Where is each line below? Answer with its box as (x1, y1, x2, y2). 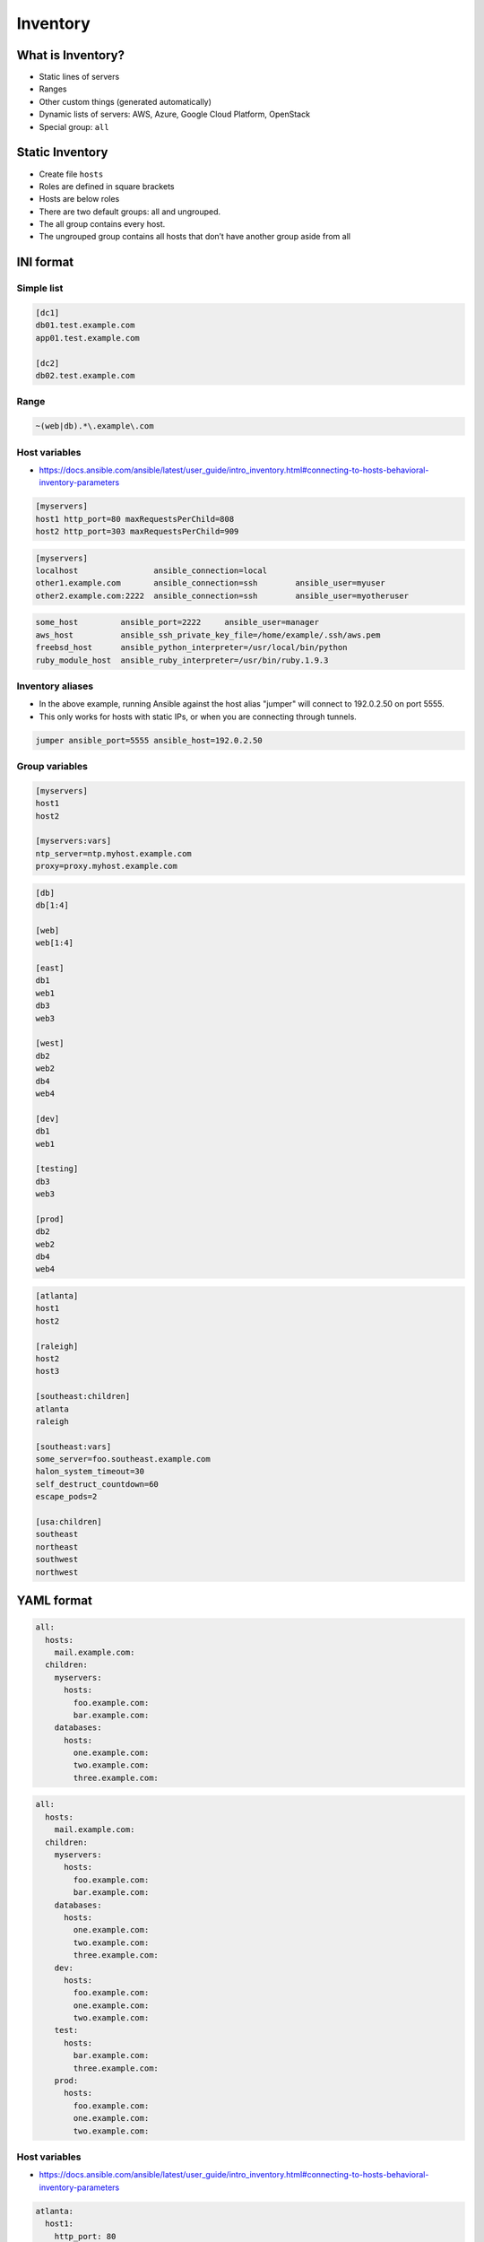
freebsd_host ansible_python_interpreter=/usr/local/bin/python (35, 642, 348, 653)
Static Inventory (16, 144, 108, 161)
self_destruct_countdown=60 (35, 1479, 159, 1489)
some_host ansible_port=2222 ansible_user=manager (35, 617, 320, 628)
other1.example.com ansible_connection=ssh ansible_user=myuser (35, 578, 385, 588)
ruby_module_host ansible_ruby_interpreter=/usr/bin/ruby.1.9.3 (35, 655, 329, 665)
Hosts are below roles (39, 194, 120, 204)
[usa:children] (35, 1516, 102, 1527)
